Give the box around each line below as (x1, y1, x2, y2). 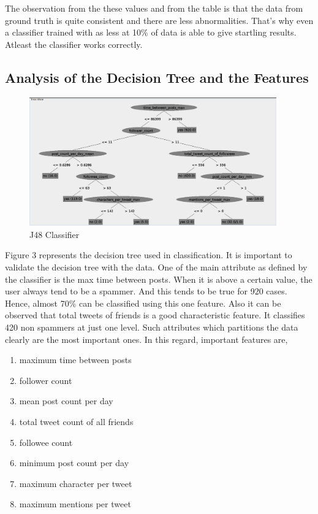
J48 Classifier (29, 228, 80, 240)
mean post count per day (19, 394, 113, 407)
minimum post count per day (19, 456, 129, 469)
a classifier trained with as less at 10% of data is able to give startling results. (5, 26, 297, 39)
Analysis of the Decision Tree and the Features (5, 67, 309, 86)
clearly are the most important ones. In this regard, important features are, (5, 332, 288, 345)
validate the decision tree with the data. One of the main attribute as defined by (5, 261, 308, 274)
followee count (19, 435, 73, 448)
